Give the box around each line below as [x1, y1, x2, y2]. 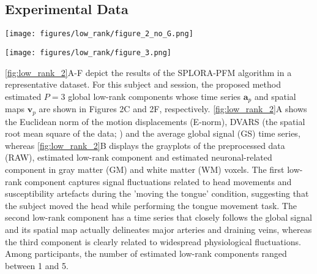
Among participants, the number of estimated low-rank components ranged [5, 247, 287, 260]
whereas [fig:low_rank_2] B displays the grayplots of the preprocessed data [5, 139, 285, 151]
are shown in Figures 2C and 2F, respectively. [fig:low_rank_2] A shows [39, 102, 307, 115]
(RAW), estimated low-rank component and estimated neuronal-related [5, 151, 272, 164]
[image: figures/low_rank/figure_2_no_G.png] [5, 29, 193, 39]
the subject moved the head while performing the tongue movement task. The [5, 199, 297, 211]
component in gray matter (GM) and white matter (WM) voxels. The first [5, 162, 285, 175]
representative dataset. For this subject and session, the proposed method [5, 78, 281, 91]
